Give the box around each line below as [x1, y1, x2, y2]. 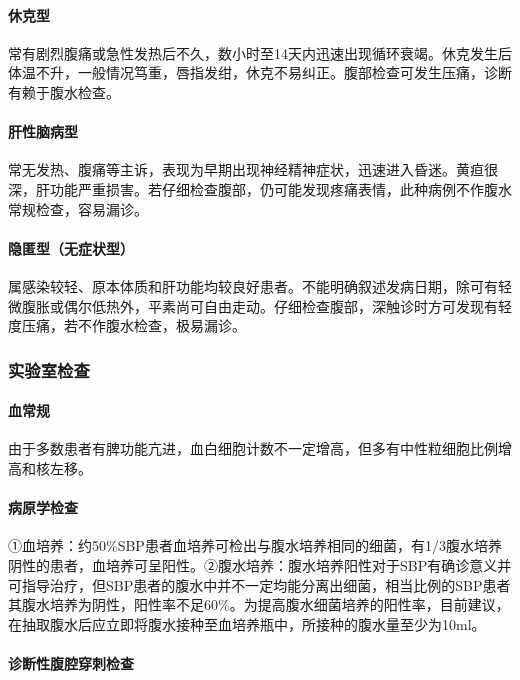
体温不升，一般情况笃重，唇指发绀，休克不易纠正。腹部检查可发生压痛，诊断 [8, 62, 512, 83]
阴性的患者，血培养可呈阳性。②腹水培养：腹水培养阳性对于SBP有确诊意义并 [8, 554, 512, 575]
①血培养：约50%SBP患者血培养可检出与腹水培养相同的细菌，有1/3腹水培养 [8, 535, 502, 556]
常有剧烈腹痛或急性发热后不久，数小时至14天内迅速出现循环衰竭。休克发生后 [8, 42, 512, 63]
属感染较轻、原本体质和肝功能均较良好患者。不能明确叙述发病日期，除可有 [8, 275, 498, 296]
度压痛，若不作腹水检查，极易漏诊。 [8, 315, 246, 336]
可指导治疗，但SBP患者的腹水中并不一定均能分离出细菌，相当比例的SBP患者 [8, 574, 511, 595]
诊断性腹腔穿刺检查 [8, 652, 134, 673]
